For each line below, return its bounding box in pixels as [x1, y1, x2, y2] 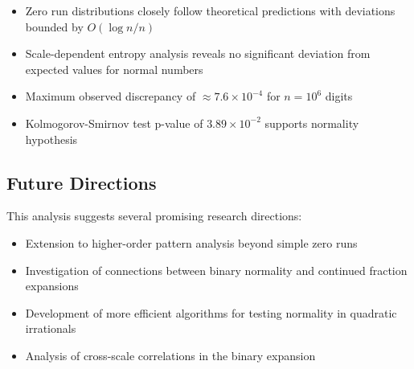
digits [325, 88, 353, 105]
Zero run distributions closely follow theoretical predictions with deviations [25, 2, 396, 18]
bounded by [25, 18, 84, 35]
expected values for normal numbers [25, 60, 203, 77]
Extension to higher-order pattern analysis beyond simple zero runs [25, 234, 358, 251]
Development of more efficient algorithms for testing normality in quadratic [25, 304, 397, 321]
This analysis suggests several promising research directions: [6, 207, 302, 224]
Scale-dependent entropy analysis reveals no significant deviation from [25, 45, 371, 62]
